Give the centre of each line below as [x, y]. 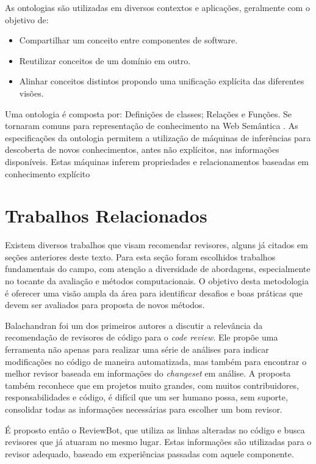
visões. [31, 93]
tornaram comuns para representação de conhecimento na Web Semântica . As [152, 126]
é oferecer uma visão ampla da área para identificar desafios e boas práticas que [154, 293]
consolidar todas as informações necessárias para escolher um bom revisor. [144, 409]
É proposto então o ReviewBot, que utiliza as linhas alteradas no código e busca [155, 429]
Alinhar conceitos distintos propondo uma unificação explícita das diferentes [162, 81]
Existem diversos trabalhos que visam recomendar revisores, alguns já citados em [156, 245]
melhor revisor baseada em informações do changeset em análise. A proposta [148, 373]
